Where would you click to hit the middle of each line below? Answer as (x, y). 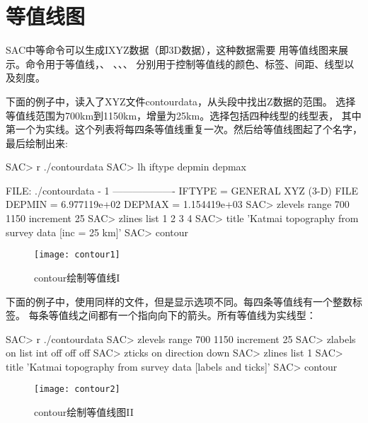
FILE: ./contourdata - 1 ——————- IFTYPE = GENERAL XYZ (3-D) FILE (182, 190)
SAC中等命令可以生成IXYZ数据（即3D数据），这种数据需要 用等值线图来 (172, 50)
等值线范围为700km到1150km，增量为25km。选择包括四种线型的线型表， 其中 (184, 115)
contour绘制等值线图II (84, 412)
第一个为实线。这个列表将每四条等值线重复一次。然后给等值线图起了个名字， (184, 129)
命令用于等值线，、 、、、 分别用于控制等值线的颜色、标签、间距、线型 (185, 63)
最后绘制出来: (37, 143)
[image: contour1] (77, 255)
